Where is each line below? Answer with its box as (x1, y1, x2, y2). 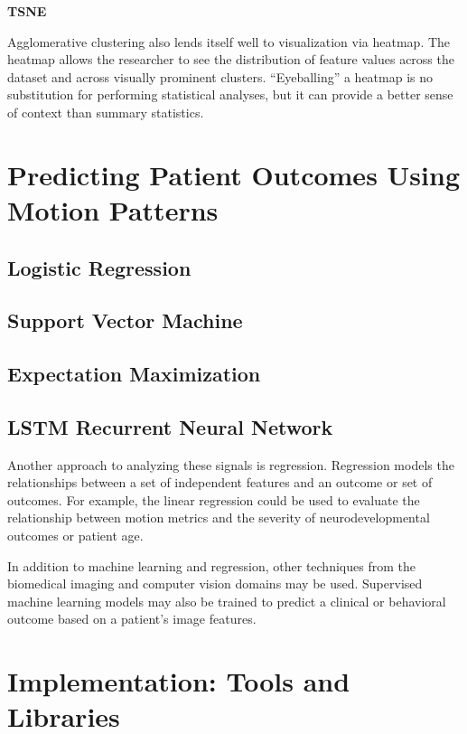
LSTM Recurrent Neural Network (7, 412, 333, 440)
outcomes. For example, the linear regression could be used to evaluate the (7, 490, 420, 509)
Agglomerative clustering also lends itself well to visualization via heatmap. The (7, 32, 451, 51)
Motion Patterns (7, 191, 219, 228)
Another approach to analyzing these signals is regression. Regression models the (7, 455, 454, 474)
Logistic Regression (7, 253, 191, 281)
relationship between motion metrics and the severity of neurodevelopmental (7, 508, 430, 527)
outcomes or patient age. (7, 526, 144, 545)
